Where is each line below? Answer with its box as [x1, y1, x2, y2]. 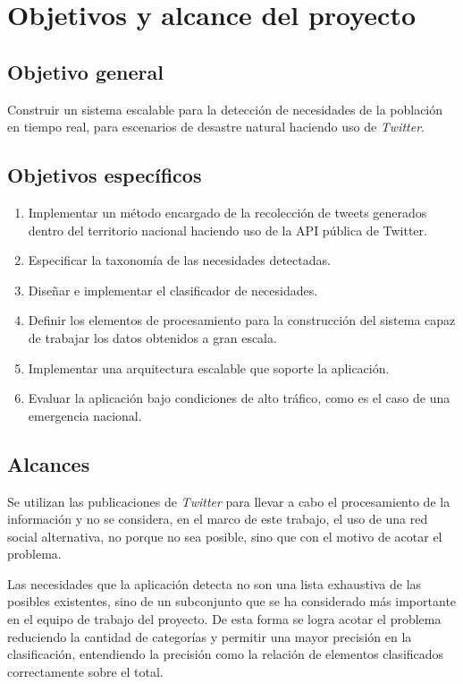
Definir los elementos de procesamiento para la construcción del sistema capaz [28, 311, 456, 329]
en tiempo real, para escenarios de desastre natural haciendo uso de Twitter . [7, 117, 425, 136]
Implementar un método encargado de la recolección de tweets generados [28, 202, 427, 221]
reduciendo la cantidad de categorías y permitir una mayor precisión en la [7, 627, 412, 646]
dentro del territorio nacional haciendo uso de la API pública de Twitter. [28, 220, 427, 239]
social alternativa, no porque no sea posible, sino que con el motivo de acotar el [7, 526, 442, 545]
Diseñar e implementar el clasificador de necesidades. [28, 280, 318, 299]
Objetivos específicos [7, 161, 202, 189]
